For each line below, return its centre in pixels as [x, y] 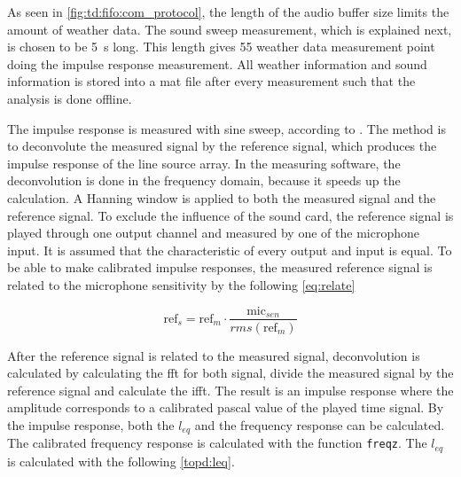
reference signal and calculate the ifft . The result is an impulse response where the [230, 390]
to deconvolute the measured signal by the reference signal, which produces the [222, 146]
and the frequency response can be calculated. [320, 424]
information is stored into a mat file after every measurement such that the [211, 81]
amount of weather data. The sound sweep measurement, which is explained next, [230, 29]
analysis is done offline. [70, 98]
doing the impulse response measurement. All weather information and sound [217, 63]
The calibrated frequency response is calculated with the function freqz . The [217, 443]
